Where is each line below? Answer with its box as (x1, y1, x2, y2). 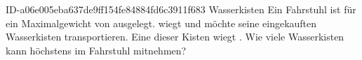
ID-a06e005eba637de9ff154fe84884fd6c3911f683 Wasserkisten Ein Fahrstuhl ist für (6, 2, 356, 16)
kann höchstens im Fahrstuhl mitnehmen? (6, 43, 187, 57)
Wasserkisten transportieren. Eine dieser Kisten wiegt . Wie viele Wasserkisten (6, 29, 344, 44)
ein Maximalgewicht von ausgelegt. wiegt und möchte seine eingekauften (6, 15, 317, 30)
